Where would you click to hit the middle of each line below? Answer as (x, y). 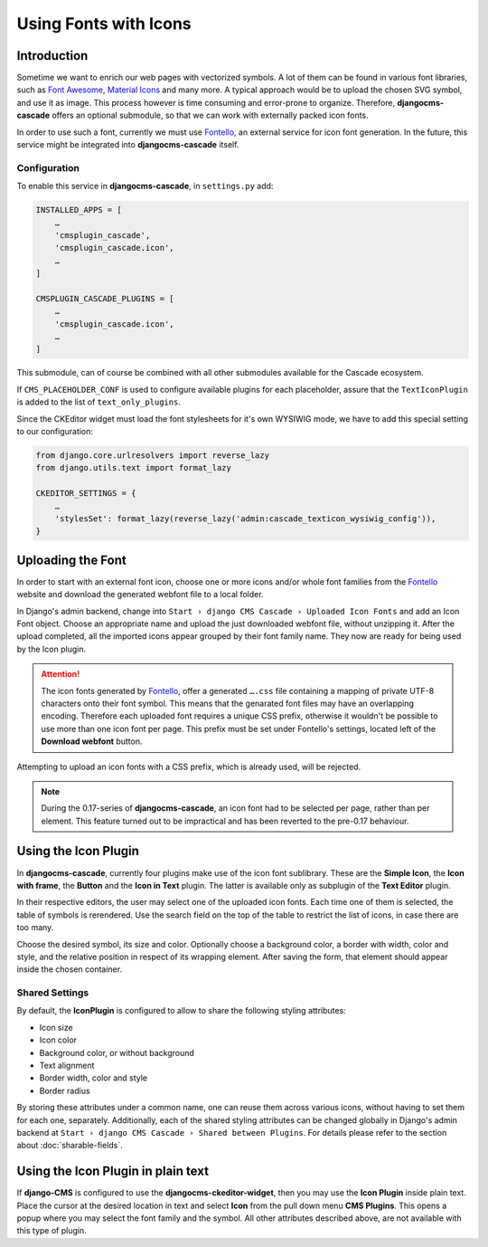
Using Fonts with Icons (104, 24)
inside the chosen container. (69, 969)
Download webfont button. (92, 741)
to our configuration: (55, 431)
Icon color (58, 1040)
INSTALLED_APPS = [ (79, 210)
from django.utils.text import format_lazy (134, 468)
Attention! (61, 674)
